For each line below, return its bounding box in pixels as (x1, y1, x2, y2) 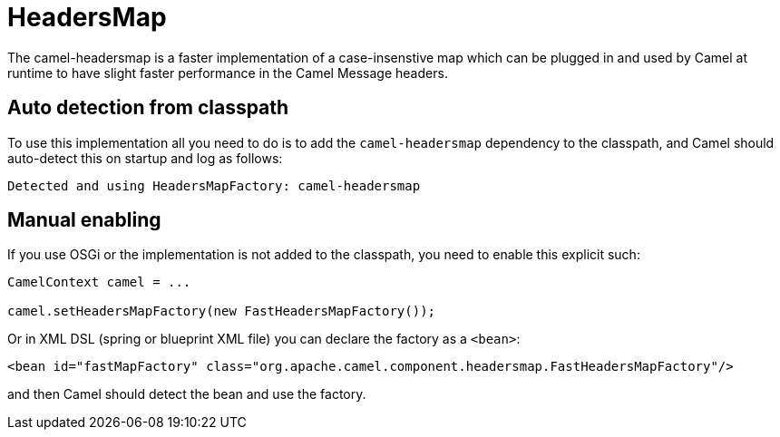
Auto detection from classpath (7, 96, 289, 120)
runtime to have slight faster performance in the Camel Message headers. (7, 64, 448, 81)
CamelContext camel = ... (7, 275, 191, 290)
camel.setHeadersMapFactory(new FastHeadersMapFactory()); (7, 304, 436, 319)
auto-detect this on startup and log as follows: (7, 150, 283, 166)
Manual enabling (7, 209, 161, 232)
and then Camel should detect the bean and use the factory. (7, 386, 366, 403)
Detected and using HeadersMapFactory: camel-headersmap (7, 178, 421, 193)
